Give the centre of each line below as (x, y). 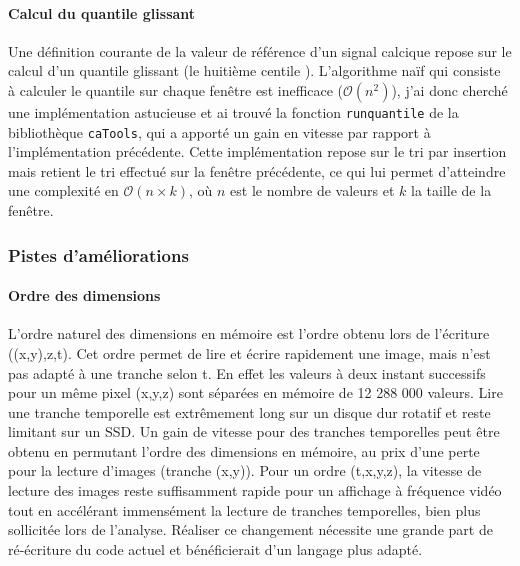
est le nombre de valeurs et (312, 190)
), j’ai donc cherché (449, 89)
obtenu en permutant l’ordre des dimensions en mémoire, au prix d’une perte (244, 450)
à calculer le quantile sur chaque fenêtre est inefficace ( (176, 89)
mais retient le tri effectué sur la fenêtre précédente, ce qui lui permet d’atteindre (257, 170)
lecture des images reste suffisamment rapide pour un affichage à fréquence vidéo (255, 490)
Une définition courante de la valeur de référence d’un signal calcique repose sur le (260, 50)
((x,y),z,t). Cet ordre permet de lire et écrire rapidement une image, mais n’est (249, 352)
